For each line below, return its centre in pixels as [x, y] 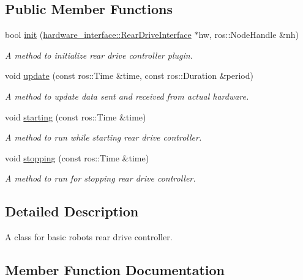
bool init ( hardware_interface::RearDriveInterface [98, 35]
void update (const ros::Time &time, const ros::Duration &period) [129, 76]
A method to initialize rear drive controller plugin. [99, 55]
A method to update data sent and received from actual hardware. [127, 96]
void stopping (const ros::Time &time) [77, 157]
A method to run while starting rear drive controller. [103, 137]
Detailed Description [72, 211]
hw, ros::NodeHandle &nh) [249, 35]
